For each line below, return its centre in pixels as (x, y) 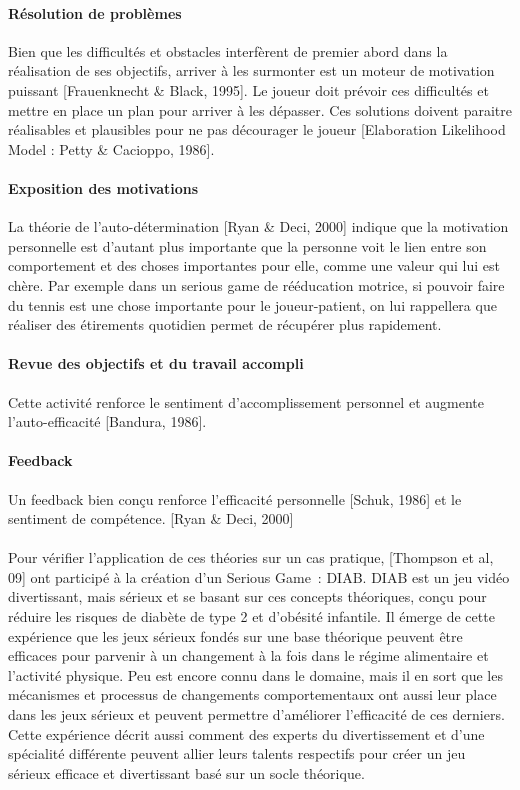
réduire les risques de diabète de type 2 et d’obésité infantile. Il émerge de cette (251, 616)
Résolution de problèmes (95, 12)
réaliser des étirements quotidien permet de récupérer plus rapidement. (225, 324)
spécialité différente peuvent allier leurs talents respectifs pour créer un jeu (237, 753)
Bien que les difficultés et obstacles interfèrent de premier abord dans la (228, 50)
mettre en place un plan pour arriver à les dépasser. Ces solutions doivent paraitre (260, 109)
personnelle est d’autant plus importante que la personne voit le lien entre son (247, 245)
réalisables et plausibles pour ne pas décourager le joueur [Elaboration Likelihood (257, 129)
